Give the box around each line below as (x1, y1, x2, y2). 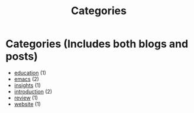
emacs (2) (14, 75, 40, 82)
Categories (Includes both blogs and (5, 37, 189, 51)
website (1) (14, 100, 41, 107)
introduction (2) (14, 88, 53, 95)
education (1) (14, 69, 47, 76)
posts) (5, 50, 38, 63)
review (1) (14, 94, 38, 101)
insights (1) (14, 81, 41, 89)
